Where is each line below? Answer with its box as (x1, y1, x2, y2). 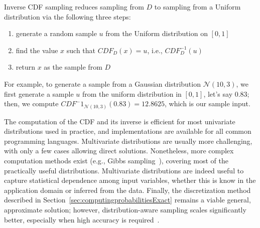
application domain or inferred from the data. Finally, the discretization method (4, 184, 251, 195)
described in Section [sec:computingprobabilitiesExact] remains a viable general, (4, 194, 251, 205)
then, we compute (4, 98, 59, 109)
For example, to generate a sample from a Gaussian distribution (4, 78, 201, 89)
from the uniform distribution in (82, 88, 182, 99)
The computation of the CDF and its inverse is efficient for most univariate (4, 116, 235, 126)
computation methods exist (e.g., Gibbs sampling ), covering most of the (4, 155, 228, 166)
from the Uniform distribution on (105, 28, 208, 39)
